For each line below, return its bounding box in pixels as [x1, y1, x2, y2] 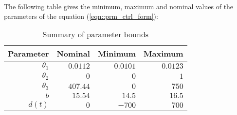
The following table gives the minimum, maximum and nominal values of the [4, 1, 234, 11]
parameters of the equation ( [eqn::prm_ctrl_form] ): [4, 11, 158, 21]
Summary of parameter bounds [42, 29, 149, 40]
